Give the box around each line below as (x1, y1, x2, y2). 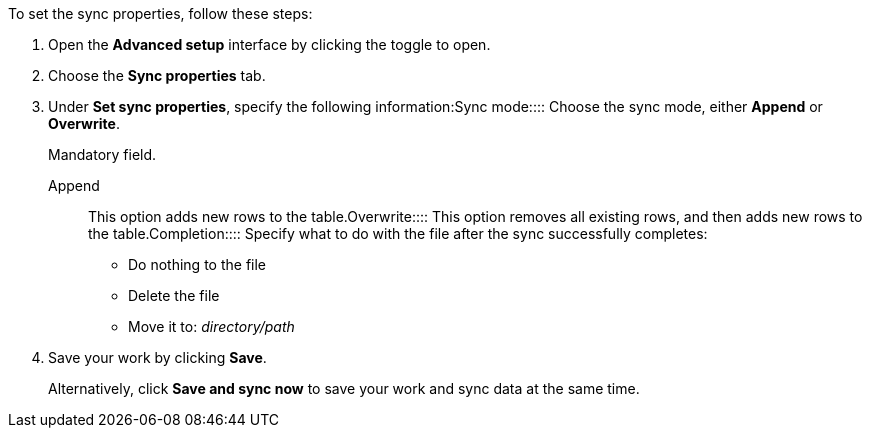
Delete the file (128, 287, 220, 304)
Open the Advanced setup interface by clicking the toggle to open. (48, 36, 491, 53)
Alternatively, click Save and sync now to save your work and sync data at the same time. (48, 380, 640, 397)
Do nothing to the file (128, 256, 267, 273)
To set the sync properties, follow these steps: (8, 5, 313, 22)
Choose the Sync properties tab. (48, 67, 266, 84)
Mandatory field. (48, 146, 157, 163)
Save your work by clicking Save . (48, 349, 267, 366)
